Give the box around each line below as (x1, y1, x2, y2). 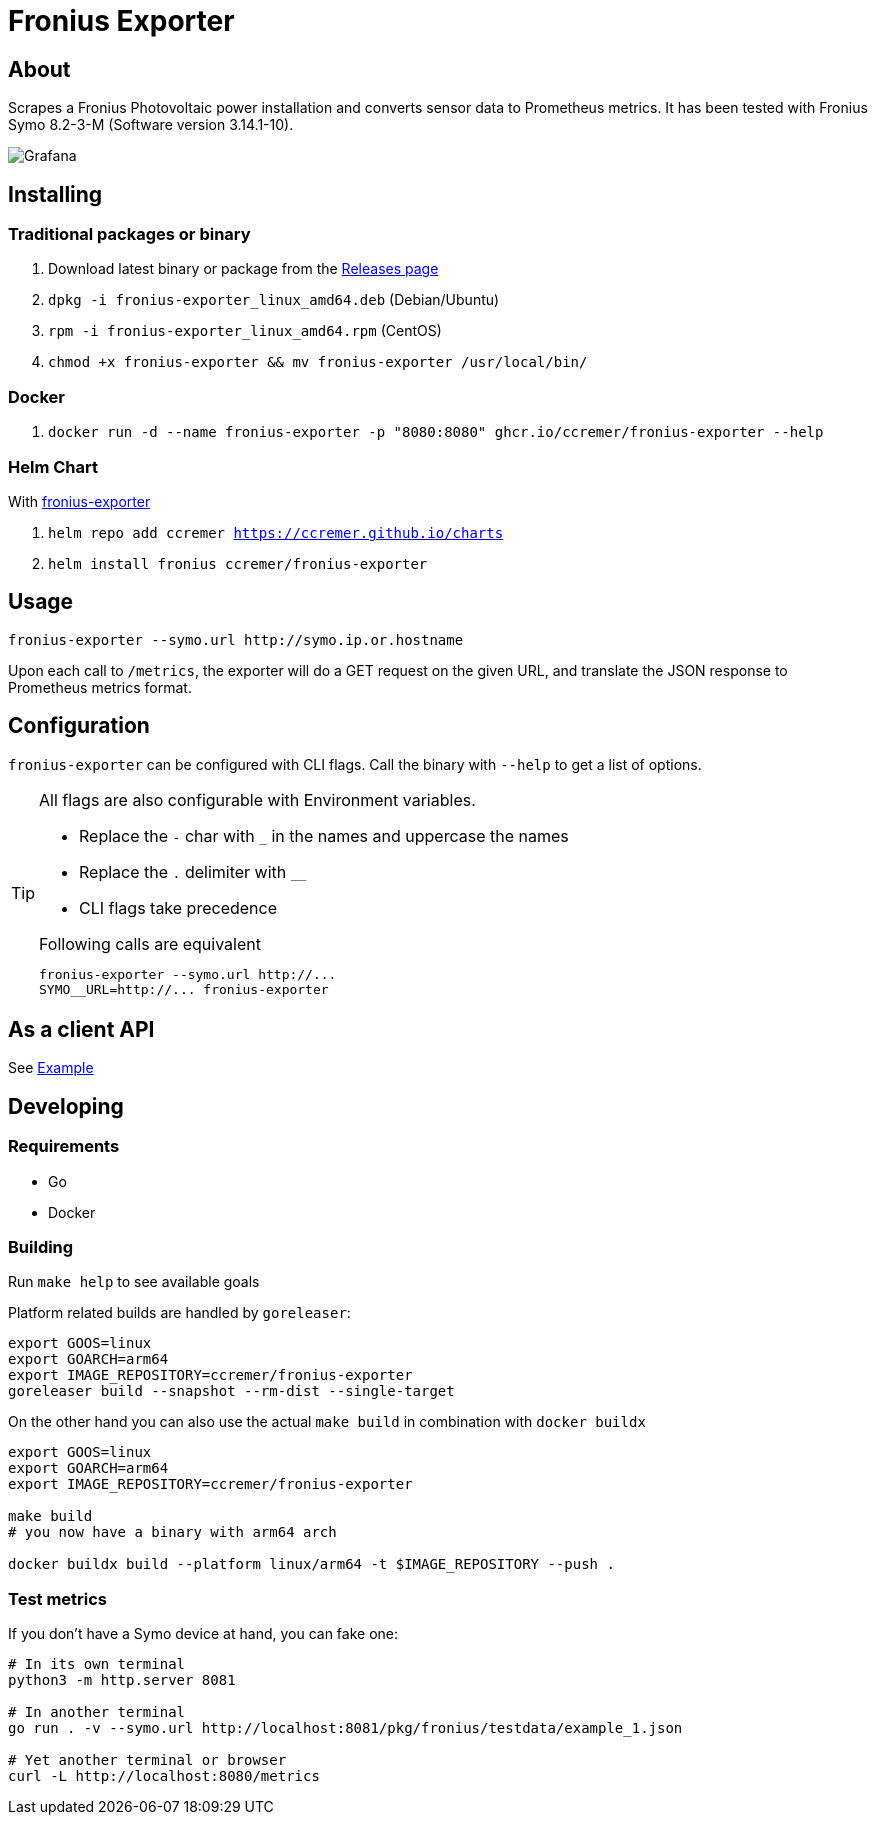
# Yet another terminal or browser (8, 1752, 287, 1769)
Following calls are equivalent (39, 933, 261, 954)
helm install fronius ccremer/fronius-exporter (48, 555, 428, 572)
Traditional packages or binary (8, 224, 251, 245)
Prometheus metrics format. (8, 678, 192, 696)
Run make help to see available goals (8, 1273, 260, 1291)
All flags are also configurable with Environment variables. (39, 789, 476, 810)
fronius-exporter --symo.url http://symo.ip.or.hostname (8, 631, 464, 648)
